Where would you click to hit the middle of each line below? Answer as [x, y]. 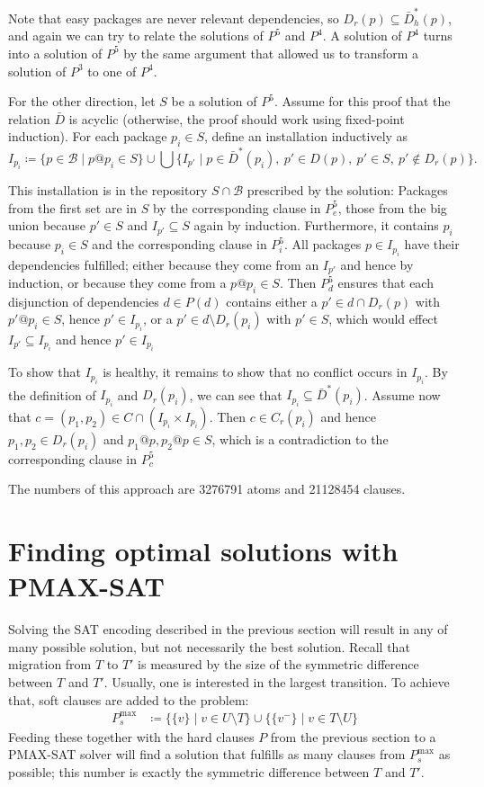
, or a [158, 319]
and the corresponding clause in [179, 244]
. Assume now [402, 394]
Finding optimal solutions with [203, 551]
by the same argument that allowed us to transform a [271, 53]
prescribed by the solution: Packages [347, 190]
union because [47, 225]
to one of [112, 71]
